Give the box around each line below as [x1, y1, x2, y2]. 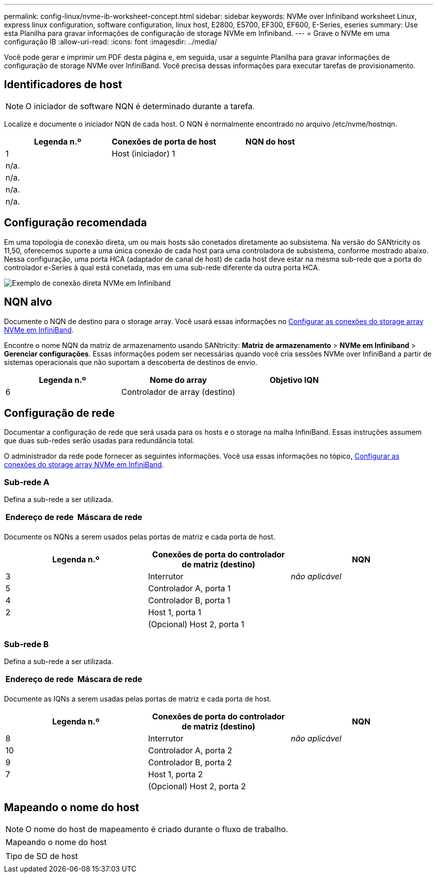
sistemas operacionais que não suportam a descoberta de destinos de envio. [4, 357, 257, 366]
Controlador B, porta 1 [148, 595, 230, 606]
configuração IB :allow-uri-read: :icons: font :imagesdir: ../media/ [4, 37, 218, 46]
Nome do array [150, 374, 207, 385]
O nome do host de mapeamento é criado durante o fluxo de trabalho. [25, 824, 288, 834]
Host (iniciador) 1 [112, 148, 175, 159]
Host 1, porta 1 [148, 607, 202, 618]
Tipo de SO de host [5, 851, 78, 861]
